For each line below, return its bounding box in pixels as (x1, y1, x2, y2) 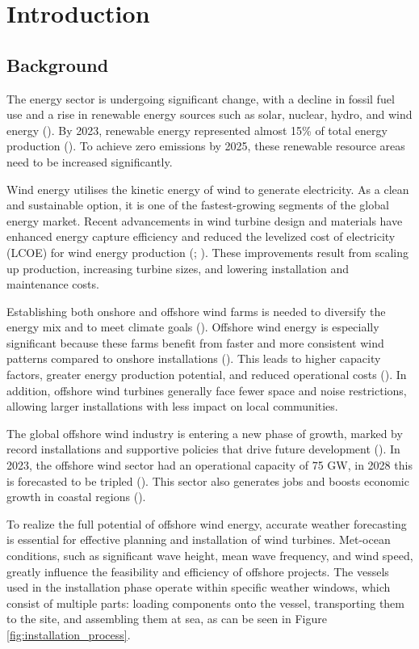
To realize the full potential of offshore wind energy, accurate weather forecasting (6, 515, 407, 532)
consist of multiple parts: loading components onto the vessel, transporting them (6, 594, 404, 611)
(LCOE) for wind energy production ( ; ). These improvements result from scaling (6, 243, 409, 260)
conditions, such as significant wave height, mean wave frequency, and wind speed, (6, 547, 413, 564)
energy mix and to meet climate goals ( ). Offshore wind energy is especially (6, 318, 379, 335)
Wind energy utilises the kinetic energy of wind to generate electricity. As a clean (6, 180, 409, 197)
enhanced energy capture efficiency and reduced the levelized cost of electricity (6, 228, 396, 245)
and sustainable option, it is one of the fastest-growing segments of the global (6, 196, 389, 213)
